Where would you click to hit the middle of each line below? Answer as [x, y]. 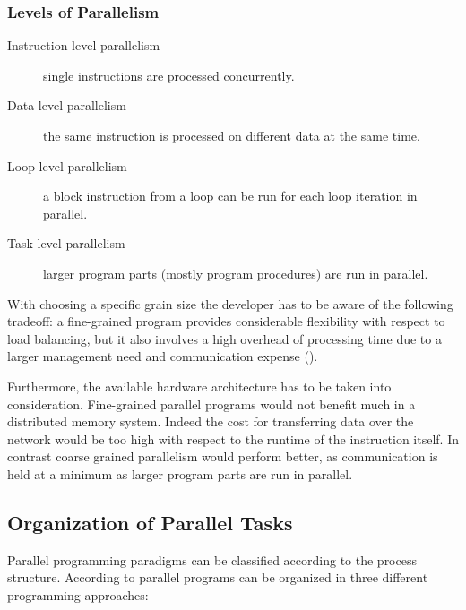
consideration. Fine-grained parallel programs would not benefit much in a [211, 404]
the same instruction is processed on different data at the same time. [232, 135]
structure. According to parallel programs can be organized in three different [218, 577]
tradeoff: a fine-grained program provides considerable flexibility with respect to [226, 321]
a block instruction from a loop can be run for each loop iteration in [230, 196]
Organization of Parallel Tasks [150, 522]
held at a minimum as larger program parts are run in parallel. [180, 473]
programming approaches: [78, 594]
